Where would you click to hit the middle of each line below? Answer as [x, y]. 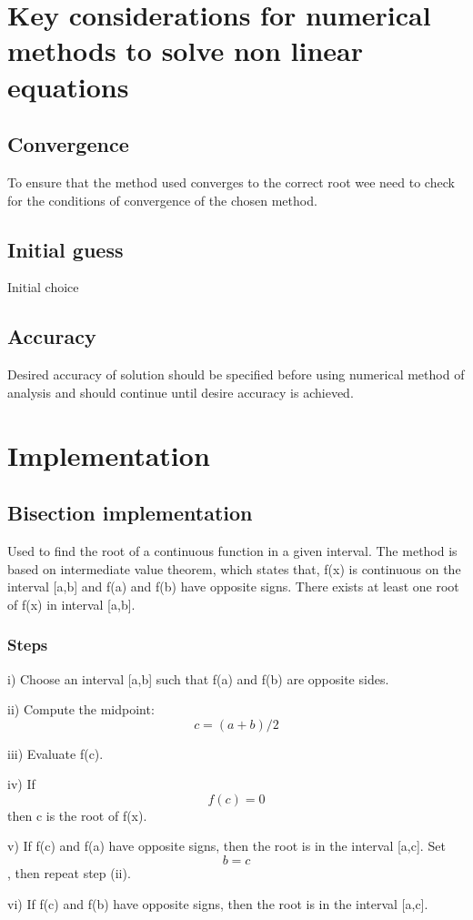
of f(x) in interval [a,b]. [71, 604]
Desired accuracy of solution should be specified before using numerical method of [236, 374]
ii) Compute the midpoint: [81, 709]
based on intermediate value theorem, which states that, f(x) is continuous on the [234, 568]
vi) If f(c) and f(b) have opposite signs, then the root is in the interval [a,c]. [218, 903]
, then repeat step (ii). [69, 873]
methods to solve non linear [186, 51]
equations [68, 86]
